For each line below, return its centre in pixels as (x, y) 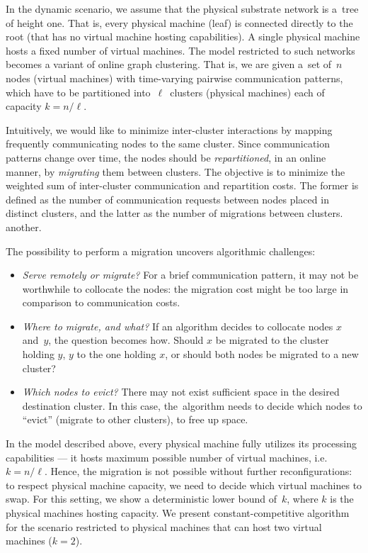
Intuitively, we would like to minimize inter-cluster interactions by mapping (169, 129)
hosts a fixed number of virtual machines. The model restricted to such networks (180, 50)
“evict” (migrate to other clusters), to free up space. (135, 419)
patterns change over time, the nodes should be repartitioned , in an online (166, 157)
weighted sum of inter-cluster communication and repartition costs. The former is (182, 185)
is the (342, 499)
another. (24, 227)
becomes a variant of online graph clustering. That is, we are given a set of (169, 64)
